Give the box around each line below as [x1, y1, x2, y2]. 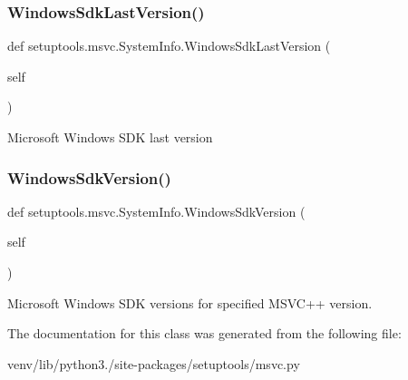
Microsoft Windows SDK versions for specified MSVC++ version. [7, 293, 373, 312]
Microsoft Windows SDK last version [7, 128, 213, 146]
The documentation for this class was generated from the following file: [7, 324, 402, 343]
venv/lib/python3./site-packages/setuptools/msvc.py [7, 354, 300, 373]
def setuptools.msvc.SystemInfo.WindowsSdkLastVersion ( [7, 36, 331, 55]
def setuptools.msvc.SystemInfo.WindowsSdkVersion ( [7, 201, 306, 220]
